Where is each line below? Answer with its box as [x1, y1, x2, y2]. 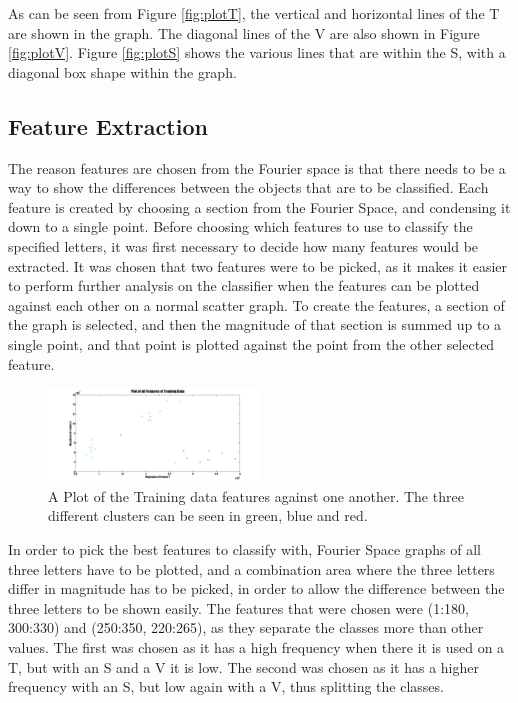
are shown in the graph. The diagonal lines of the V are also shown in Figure [8, 22, 480, 43]
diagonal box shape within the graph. [8, 61, 237, 82]
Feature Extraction [8, 110, 208, 141]
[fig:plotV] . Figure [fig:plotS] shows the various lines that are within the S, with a [8, 42, 506, 63]
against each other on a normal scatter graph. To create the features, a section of [8, 294, 505, 315]
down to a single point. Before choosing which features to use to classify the [8, 216, 473, 237]
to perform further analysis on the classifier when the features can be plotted [8, 275, 480, 296]
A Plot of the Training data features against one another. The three [48, 485, 464, 506]
